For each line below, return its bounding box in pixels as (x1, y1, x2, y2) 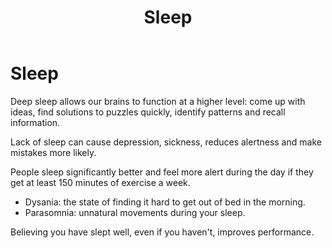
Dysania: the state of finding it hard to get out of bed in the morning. (24, 196, 306, 208)
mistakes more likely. (10, 146, 97, 158)
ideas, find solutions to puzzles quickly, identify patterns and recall (10, 106, 286, 118)
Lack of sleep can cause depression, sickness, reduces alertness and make (10, 136, 322, 148)
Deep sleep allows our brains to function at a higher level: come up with (10, 95, 306, 107)
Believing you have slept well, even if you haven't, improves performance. (10, 226, 315, 238)
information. (10, 116, 61, 128)
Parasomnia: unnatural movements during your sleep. (24, 206, 246, 218)
